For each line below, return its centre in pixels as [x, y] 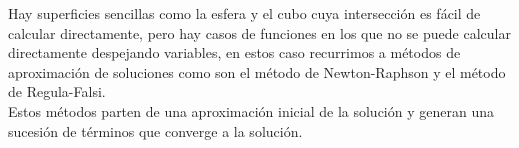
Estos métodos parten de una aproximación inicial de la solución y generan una [251, 110]
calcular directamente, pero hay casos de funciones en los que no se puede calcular [259, 32]
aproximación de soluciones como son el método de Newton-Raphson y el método [257, 71]
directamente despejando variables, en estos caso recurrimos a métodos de [234, 52]
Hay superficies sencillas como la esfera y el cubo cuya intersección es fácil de [244, 13]
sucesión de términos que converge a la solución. [155, 130]
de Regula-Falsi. [57, 91]
